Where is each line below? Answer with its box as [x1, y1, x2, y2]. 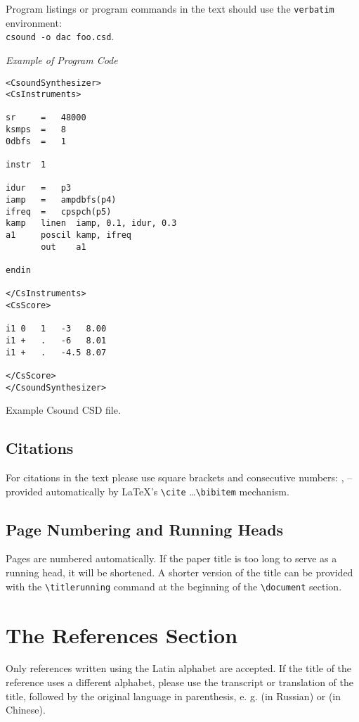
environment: [6, 15, 62, 30]
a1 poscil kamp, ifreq [6, 230, 131, 241]
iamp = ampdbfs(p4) [6, 195, 117, 205]
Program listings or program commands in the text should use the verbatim [6, 1, 334, 15]
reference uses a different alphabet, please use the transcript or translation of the [6, 675, 353, 690]
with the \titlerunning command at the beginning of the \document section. [6, 578, 342, 593]
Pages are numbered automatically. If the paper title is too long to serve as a [6, 551, 337, 566]
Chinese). [6, 702, 46, 717]
